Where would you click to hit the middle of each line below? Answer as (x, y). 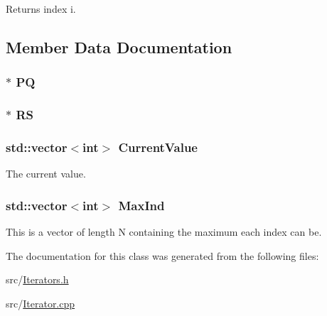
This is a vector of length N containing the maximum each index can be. (164, 232)
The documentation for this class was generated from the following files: (162, 255)
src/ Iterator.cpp (41, 303)
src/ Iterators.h (37, 279)
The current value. (46, 174)
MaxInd (141, 205)
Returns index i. (41, 9)
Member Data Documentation (119, 47)
